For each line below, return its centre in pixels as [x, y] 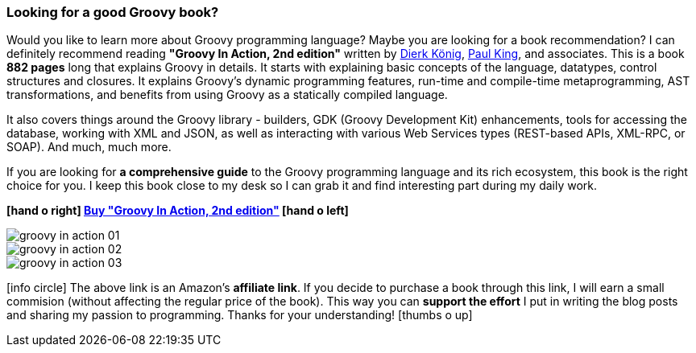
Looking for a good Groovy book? [113, 12]
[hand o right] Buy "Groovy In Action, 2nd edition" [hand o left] [178, 211]
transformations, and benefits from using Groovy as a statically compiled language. [227, 95]
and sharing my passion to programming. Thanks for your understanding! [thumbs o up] [240, 315]
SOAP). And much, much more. [89, 147]
